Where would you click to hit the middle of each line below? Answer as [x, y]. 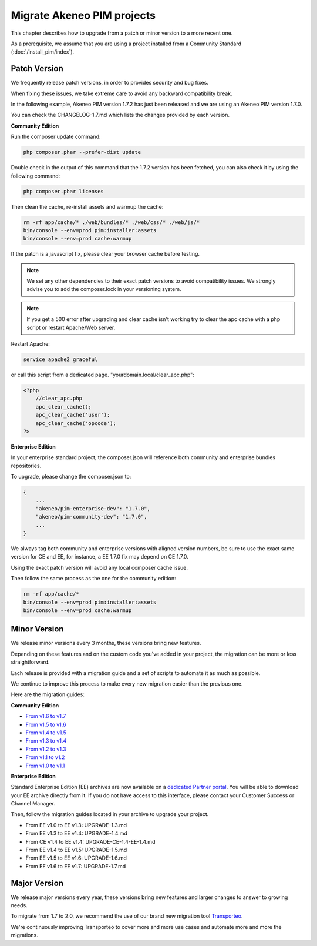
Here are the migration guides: [48, 694]
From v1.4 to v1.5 [46, 733]
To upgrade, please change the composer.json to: [71, 477]
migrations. [24, 935]
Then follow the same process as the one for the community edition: [93, 579]
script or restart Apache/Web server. [71, 327]
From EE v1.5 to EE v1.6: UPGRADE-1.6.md [76, 858]
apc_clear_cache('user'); [73, 415]
